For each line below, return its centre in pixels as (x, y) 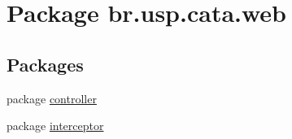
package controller (52, 98)
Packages (45, 64)
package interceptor (55, 126)
